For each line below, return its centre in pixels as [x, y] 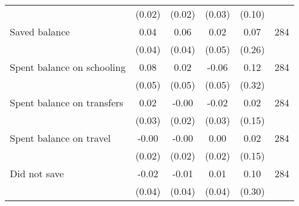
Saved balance [40, 31]
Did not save [37, 173]
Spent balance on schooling [68, 67]
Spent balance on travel [60, 138]
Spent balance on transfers [67, 102]
